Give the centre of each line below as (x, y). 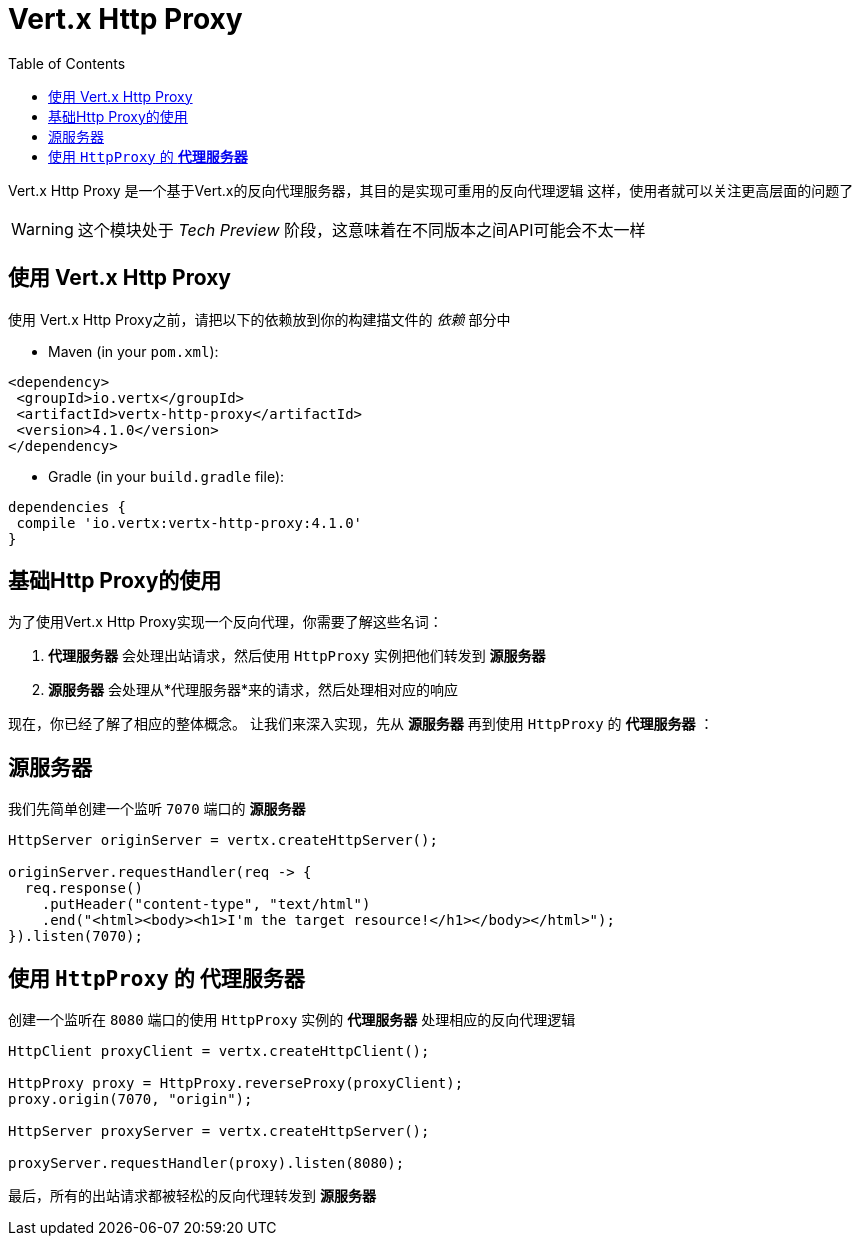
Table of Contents (67, 63)
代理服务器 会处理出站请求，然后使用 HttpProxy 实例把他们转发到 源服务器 (297, 656)
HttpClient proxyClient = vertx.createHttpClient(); (219, 1051)
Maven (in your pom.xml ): (133, 351)
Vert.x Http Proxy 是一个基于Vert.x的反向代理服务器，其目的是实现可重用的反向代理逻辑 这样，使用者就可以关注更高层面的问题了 (431, 190)
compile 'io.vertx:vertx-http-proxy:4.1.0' (189, 522)
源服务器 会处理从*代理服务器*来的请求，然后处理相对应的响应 (253, 690)
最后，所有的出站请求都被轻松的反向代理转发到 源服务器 (192, 1196)
